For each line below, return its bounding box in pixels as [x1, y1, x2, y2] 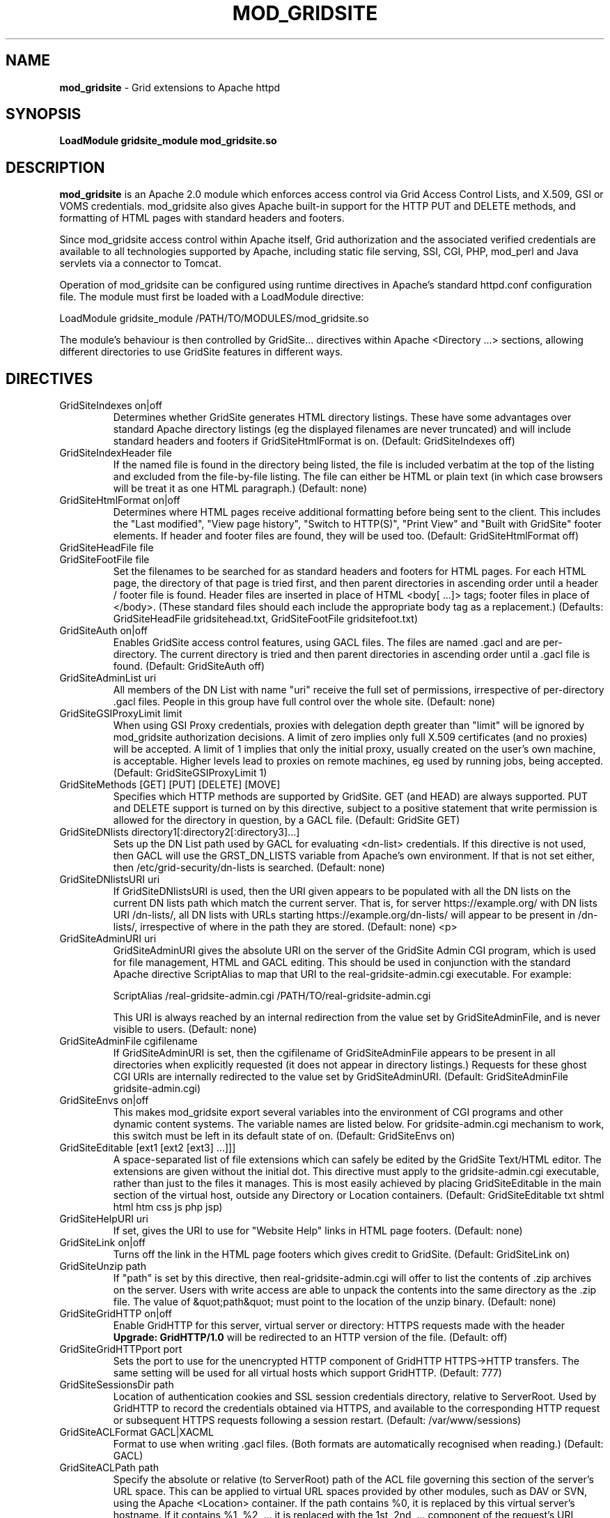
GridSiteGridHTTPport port [59, 1343, 182, 1356]
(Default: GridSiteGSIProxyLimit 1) [113, 767, 267, 779]
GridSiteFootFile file [59, 553, 150, 566]
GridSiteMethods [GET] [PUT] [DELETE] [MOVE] [59, 779, 281, 791]
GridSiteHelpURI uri [59, 1213, 148, 1225]
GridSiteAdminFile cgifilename [59, 1035, 198, 1048]
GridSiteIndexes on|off [59, 399, 162, 412]
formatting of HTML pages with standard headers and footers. [59, 212, 345, 224]
